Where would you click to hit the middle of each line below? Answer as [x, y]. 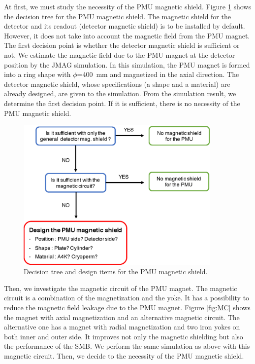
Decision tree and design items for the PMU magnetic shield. [116, 272]
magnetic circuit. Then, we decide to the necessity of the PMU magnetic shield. [124, 355]
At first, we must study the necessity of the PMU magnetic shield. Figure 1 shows [127, 6]
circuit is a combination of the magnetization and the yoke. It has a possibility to [127, 298]
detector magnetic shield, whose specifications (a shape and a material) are [117, 84]
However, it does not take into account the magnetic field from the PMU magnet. [127, 35]
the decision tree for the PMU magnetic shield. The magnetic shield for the [117, 16]
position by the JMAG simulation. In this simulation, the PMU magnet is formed [127, 64]
